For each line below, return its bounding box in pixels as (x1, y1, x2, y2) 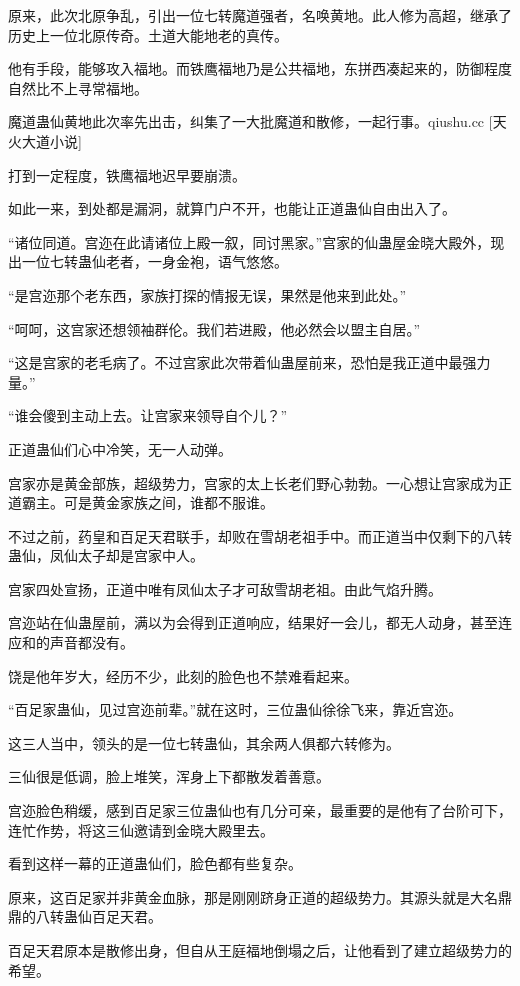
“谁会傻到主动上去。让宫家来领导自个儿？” (8, 405, 288, 426)
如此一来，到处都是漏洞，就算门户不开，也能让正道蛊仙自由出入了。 (8, 198, 456, 219)
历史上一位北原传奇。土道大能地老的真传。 (8, 24, 288, 45)
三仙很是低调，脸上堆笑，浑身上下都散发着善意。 (8, 766, 330, 787)
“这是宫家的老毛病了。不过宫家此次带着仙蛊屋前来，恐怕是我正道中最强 (8, 352, 477, 373)
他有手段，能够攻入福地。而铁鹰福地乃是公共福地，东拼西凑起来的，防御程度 (8, 58, 512, 79)
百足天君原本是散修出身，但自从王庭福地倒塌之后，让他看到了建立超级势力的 (8, 940, 512, 960)
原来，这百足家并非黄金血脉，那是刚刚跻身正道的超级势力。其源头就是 (8, 886, 470, 907)
